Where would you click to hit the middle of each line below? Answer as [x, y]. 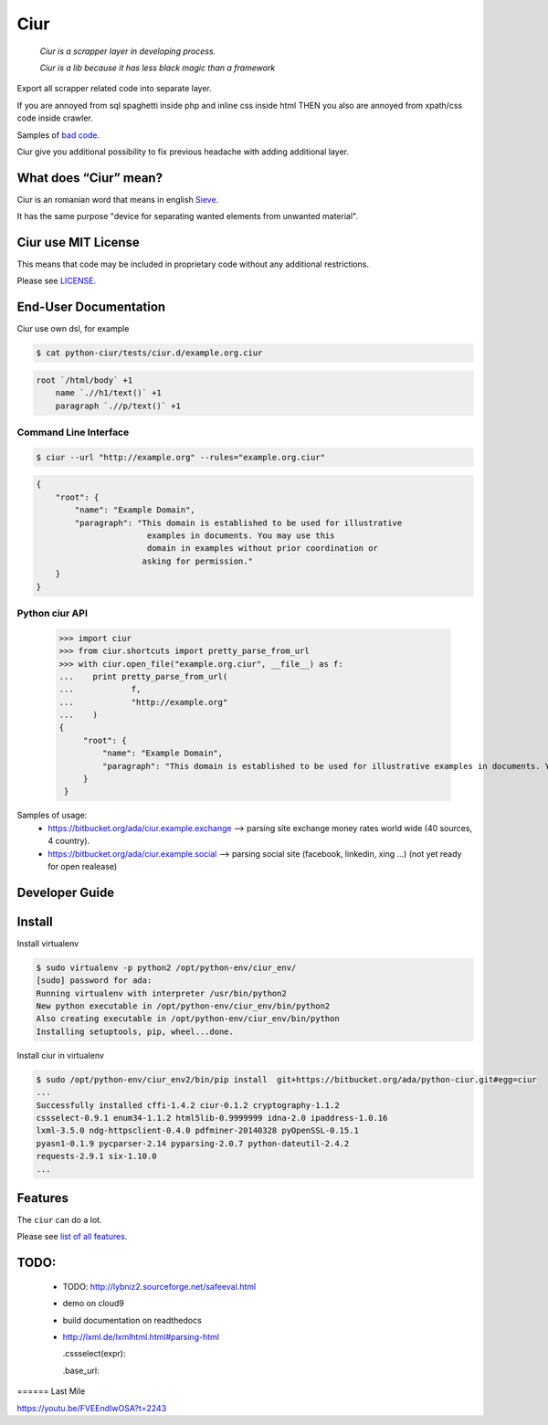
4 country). [69, 841]
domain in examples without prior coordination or [263, 549]
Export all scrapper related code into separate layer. [114, 89]
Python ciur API [53, 613]
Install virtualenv [48, 943]
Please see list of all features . [72, 1237]
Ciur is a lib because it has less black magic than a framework [158, 68]
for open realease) [83, 866]
